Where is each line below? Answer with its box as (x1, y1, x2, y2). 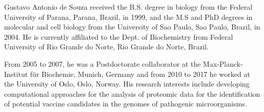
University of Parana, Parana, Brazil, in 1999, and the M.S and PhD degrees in (4, 11, 253, 22)
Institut (4, 68, 28, 79)
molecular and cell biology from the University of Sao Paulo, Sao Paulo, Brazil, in (4, 21, 260, 32)
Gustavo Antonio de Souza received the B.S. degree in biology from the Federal (4, 2, 253, 12)
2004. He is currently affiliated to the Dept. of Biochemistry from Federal (4, 31, 233, 42)
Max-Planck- (203, 58, 243, 69)
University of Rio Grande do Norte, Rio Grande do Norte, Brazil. (4, 41, 209, 52)
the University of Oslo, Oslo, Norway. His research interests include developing (4, 78, 250, 89)
